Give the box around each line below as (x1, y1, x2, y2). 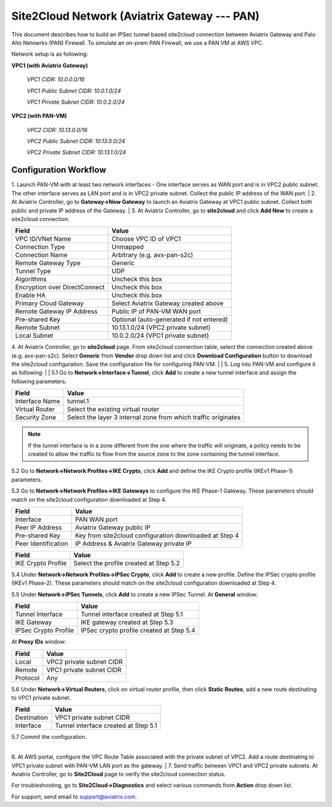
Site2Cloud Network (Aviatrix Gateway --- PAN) (11, 9, 260, 23)
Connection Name (15, 251, 68, 259)
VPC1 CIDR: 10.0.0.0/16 (26, 76, 85, 83)
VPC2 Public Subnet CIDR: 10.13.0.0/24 (26, 138, 125, 145)
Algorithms (15, 275, 47, 284)
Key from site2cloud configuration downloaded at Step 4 (74, 531, 239, 540)
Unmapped (111, 243, 144, 251)
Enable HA (15, 291, 46, 300)
